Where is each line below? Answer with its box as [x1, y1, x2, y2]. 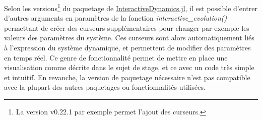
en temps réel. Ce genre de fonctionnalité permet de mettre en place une [4, 52, 228, 63]
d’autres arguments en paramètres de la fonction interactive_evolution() [4, 13, 227, 23]
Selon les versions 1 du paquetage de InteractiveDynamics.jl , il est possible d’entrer [4, 2, 257, 13]
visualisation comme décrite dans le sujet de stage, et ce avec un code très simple [4, 62, 254, 73]
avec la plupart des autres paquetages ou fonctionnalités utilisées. [4, 82, 206, 92]
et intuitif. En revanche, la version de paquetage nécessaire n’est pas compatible [4, 72, 250, 82]
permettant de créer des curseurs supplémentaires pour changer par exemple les [4, 22, 249, 33]
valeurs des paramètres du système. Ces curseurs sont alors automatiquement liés [4, 32, 254, 43]
